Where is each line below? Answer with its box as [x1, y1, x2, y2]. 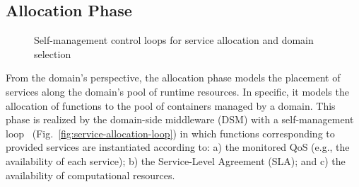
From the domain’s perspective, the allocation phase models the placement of [6, 70, 341, 85]
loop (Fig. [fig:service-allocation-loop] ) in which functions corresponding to [6, 125, 335, 140]
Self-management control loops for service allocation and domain [34, 33, 314, 47]
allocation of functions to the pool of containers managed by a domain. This [6, 98, 336, 113]
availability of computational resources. [6, 167, 175, 182]
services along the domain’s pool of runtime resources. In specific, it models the [6, 84, 349, 98]
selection [34, 46, 71, 61]
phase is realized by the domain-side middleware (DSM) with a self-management [6, 112, 354, 127]
